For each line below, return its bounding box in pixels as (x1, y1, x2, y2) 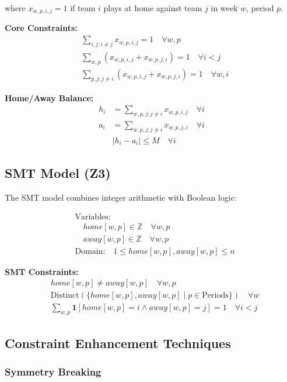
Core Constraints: (5, 22, 78, 34)
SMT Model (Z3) (5, 164, 111, 182)
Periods (202, 291, 229, 300)
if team (70, 2, 96, 13)
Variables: (75, 212, 111, 221)
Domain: (75, 247, 106, 256)
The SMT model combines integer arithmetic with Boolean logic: (5, 191, 237, 204)
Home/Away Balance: (5, 91, 94, 104)
